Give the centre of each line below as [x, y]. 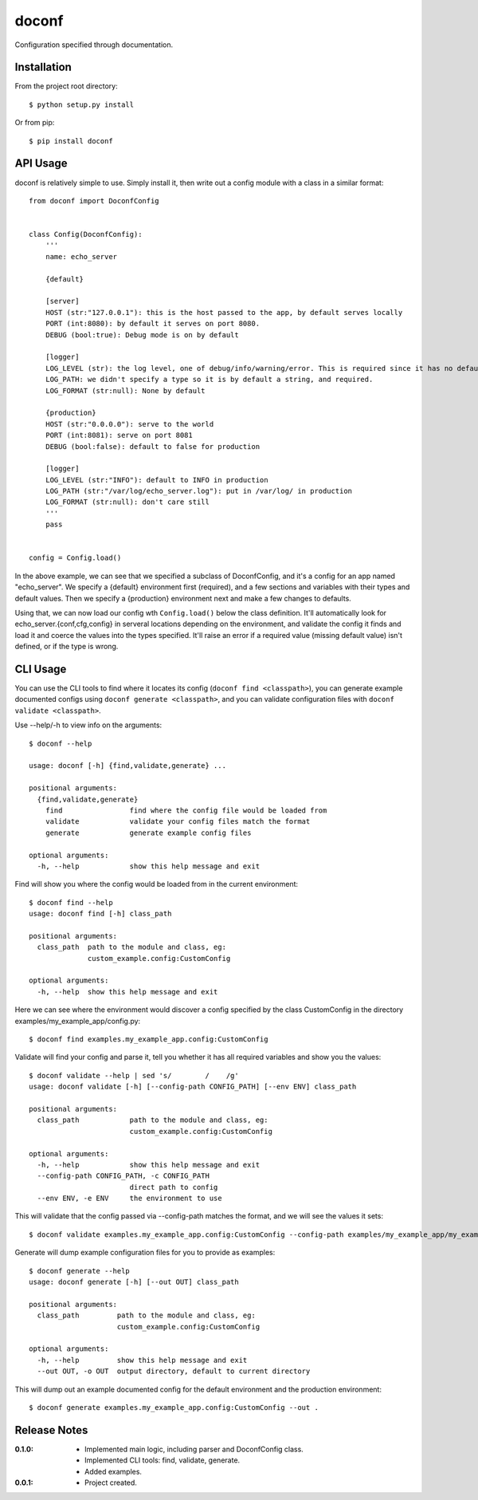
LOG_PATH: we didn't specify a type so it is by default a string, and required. [209, 380]
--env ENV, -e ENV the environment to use [129, 1199]
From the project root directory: [67, 86]
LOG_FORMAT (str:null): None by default [125, 390]
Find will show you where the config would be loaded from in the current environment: [157, 884]
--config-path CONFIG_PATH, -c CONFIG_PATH [123, 1176]
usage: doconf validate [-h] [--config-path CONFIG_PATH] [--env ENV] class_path [193, 1087]
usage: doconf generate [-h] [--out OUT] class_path [134, 1282]
